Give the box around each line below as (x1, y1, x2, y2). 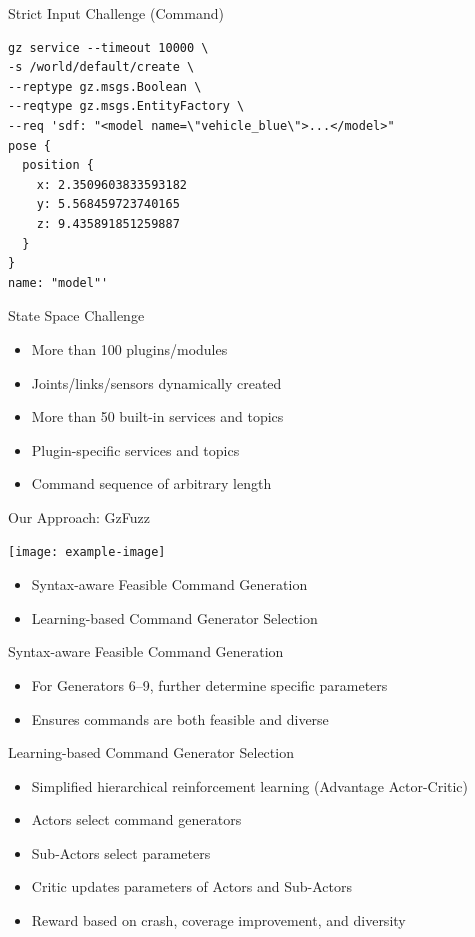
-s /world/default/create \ (8, 60, 195, 75)
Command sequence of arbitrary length (31, 473, 272, 494)
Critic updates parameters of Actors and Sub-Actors (31, 876, 352, 897)
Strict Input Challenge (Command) (8, 3, 224, 23)
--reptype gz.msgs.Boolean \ (8, 79, 202, 94)
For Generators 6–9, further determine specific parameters (31, 674, 388, 695)
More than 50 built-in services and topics (31, 406, 284, 427)
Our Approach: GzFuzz (8, 506, 150, 527)
